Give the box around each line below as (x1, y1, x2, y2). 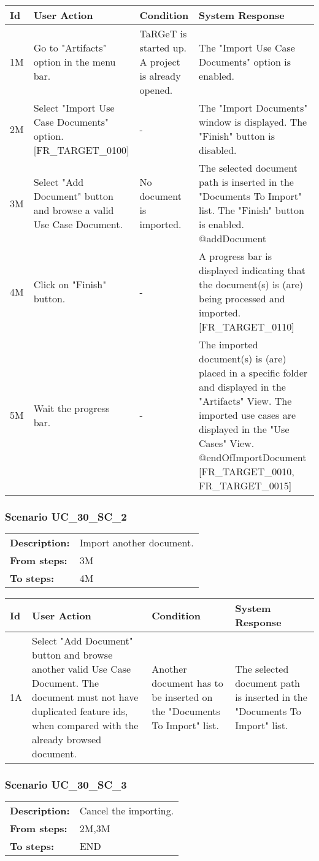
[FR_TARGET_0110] (199, 320, 294, 334)
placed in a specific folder (199, 365, 308, 380)
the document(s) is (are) (199, 277, 304, 291)
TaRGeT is (139, 26, 187, 40)
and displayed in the (199, 380, 286, 394)
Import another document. (79, 535, 194, 550)
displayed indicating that (199, 263, 306, 277)
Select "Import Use (33, 101, 115, 115)
